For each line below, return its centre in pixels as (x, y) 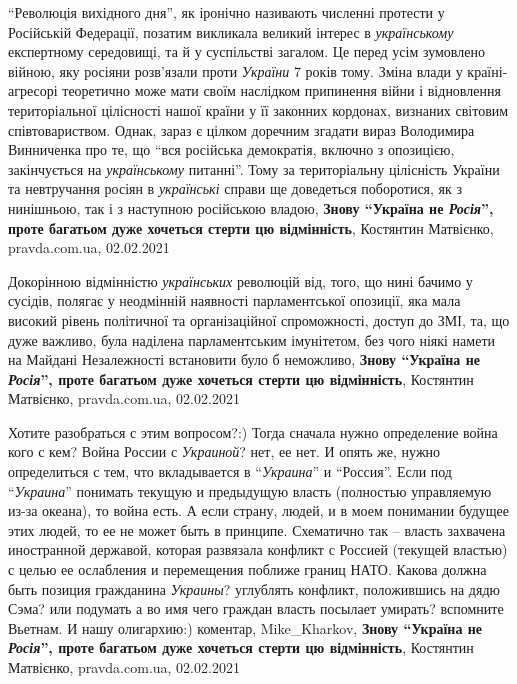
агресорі (33, 90)
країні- (487, 70)
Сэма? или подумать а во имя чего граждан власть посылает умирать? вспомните (256, 608)
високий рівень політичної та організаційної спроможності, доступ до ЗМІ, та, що (259, 319)
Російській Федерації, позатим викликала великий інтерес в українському (231, 31)
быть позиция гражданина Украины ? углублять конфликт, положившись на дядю (254, 588)
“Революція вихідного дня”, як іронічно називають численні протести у (226, 12)
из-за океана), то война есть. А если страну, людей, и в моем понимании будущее (259, 510)
